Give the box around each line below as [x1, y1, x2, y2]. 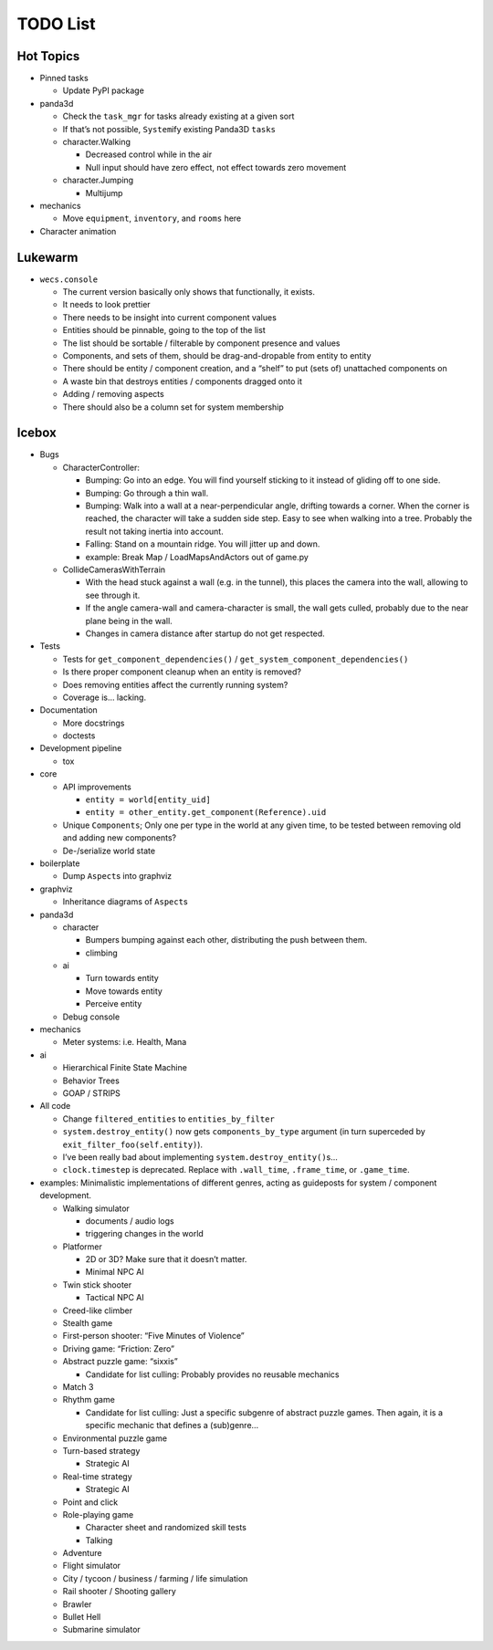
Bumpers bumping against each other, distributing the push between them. [85, 935, 368, 945]
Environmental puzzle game [62, 1433, 168, 1444]
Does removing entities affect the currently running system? [62, 679, 288, 690]
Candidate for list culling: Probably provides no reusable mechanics [85, 1369, 340, 1380]
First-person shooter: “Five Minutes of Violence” [62, 1331, 246, 1342]
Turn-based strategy [62, 1445, 141, 1456]
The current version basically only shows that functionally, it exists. [62, 287, 315, 298]
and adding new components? [62, 832, 177, 843]
